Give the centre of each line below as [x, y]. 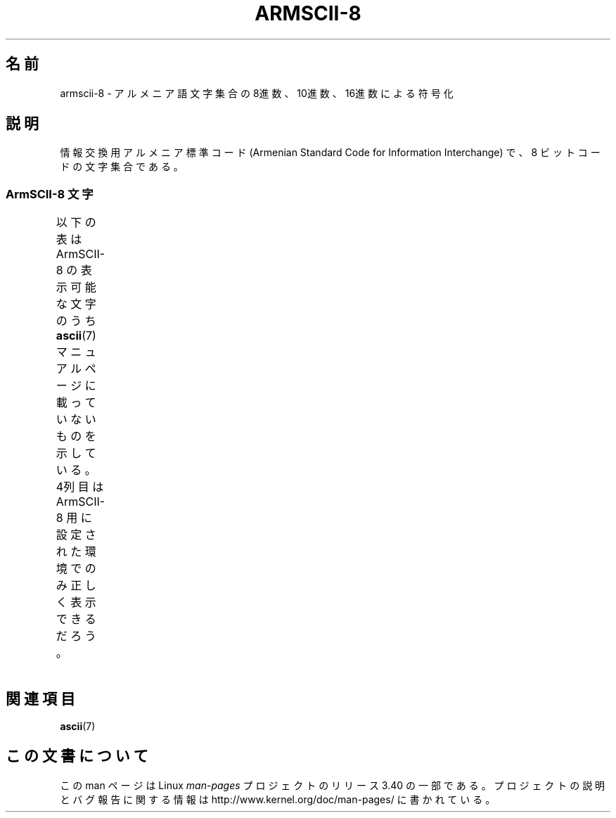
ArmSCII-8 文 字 [50, 194]
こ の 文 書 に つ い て [77, 756]
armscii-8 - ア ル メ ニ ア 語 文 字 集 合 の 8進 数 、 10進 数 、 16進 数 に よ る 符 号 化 [257, 93]
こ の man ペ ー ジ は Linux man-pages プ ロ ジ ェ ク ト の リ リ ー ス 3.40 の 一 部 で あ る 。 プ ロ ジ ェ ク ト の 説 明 [333, 785]
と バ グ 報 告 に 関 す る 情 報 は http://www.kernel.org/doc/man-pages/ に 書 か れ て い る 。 [278, 799]
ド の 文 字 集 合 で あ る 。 [122, 167]
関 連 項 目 [40, 698]
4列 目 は [80, 487]
